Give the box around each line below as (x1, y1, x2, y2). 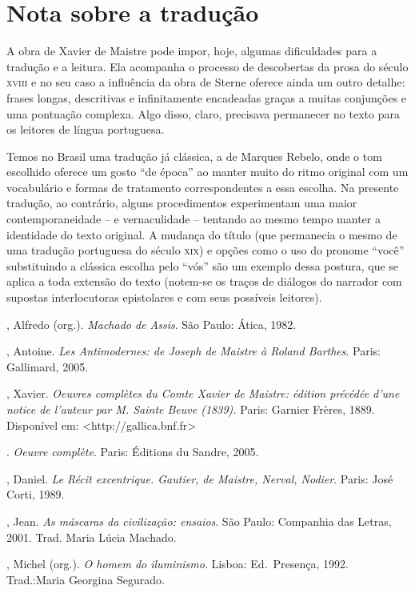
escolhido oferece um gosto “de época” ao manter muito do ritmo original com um (6, 163, 409, 180)
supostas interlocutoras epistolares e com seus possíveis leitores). (6, 289, 322, 306)
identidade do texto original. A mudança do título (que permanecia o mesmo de (6, 226, 397, 242)
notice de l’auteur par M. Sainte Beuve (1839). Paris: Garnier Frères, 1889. (6, 401, 375, 417)
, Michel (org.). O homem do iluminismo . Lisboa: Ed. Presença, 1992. (6, 555, 349, 572)
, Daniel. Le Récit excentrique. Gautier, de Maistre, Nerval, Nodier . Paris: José (6, 470, 393, 487)
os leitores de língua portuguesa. (6, 121, 165, 138)
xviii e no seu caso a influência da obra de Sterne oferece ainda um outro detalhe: (6, 74, 405, 90)
